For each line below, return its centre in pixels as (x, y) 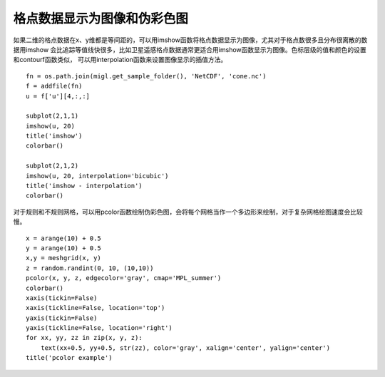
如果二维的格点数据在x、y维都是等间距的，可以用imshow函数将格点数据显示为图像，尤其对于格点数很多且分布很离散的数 (190, 40)
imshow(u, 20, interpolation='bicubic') (97, 176)
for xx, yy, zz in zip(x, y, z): (84, 338)
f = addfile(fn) (54, 86)
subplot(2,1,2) (52, 166)
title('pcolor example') (69, 358)
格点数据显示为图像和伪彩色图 (101, 19)
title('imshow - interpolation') (84, 186)
